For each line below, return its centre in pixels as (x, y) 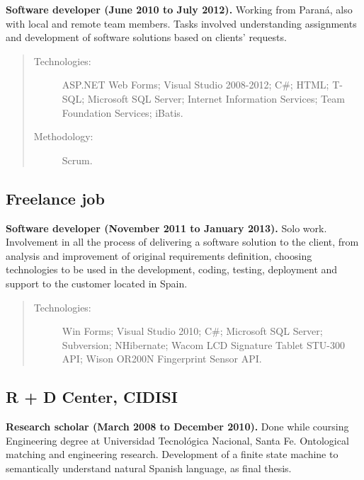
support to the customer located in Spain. (97, 283)
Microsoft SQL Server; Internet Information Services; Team (216, 98)
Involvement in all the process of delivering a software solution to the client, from (182, 242)
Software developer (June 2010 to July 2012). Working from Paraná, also (179, 9)
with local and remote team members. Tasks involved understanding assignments (181, 23)
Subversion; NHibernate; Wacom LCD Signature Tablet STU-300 (204, 344)
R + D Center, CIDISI (92, 397)
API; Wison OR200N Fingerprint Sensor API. (162, 359)
